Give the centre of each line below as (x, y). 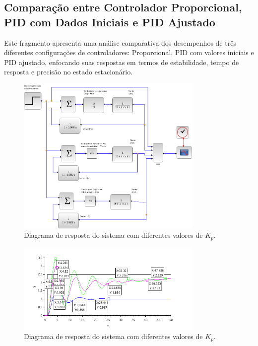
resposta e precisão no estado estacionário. (68, 72)
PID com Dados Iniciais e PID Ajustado (110, 22)
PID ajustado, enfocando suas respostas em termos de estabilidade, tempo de (122, 62)
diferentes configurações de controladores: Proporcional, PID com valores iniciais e (129, 52)
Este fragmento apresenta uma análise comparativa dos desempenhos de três (120, 42)
